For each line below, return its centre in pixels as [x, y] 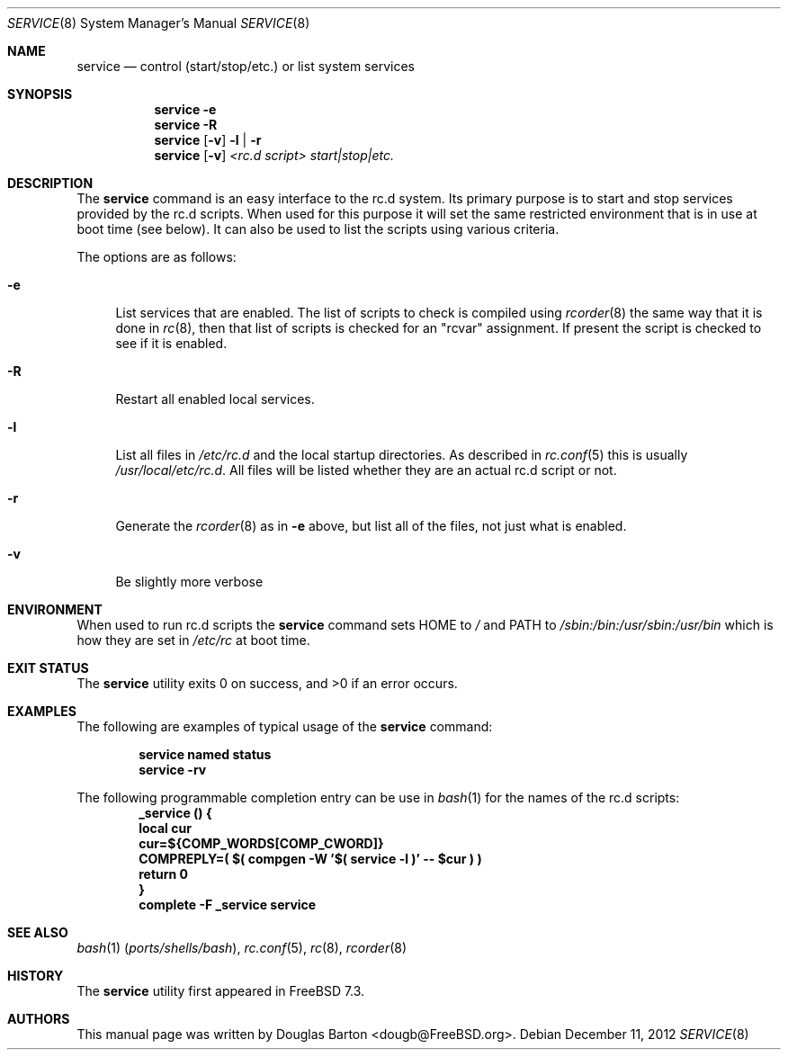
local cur [165, 828]
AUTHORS [39, 1019]
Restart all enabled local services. [215, 399]
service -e [185, 109]
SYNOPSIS [40, 94]
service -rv [173, 770]
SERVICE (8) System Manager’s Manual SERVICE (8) [159, 23]
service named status [205, 754]
